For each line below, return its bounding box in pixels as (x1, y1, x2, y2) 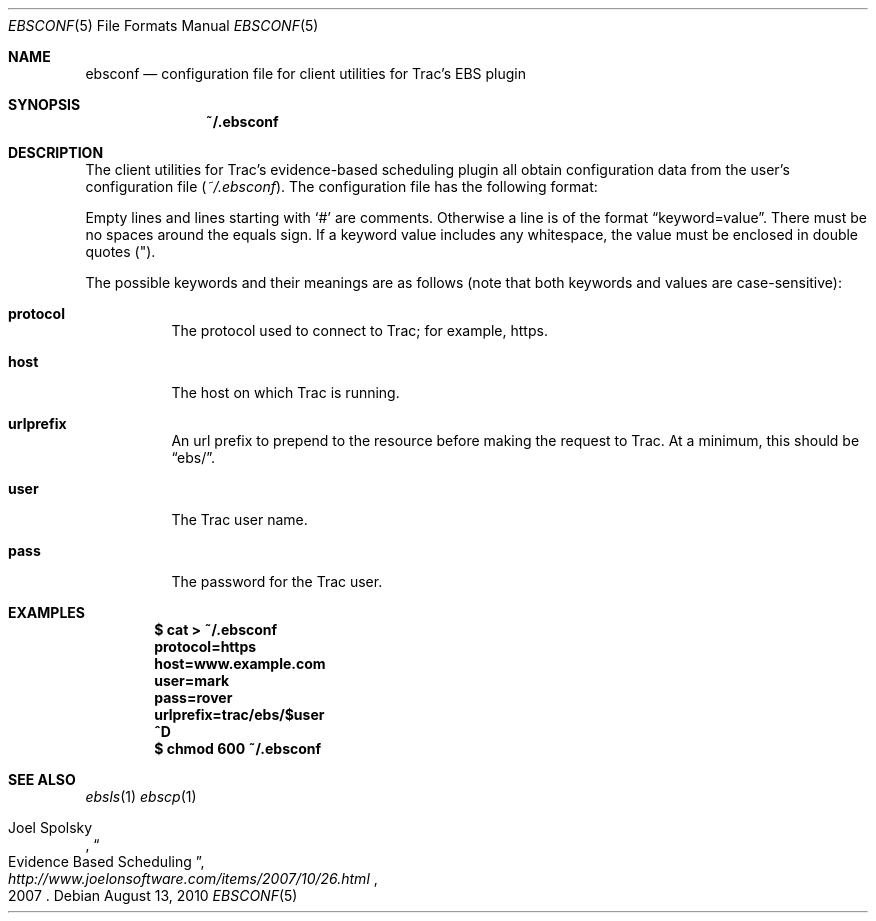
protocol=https (154, 638, 257, 655)
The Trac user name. (171, 511, 308, 528)
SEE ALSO (8, 771, 76, 788)
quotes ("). (85, 243, 156, 260)
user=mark (154, 672, 230, 689)
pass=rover (154, 689, 233, 706)
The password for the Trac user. (171, 573, 383, 590)
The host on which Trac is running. (171, 384, 400, 401)
